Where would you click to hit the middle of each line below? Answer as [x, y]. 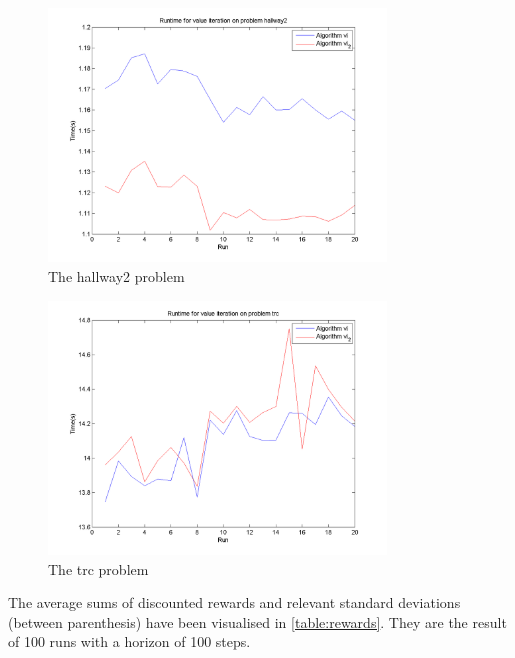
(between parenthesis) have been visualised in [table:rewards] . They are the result [257, 621]
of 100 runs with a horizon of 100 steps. [129, 641]
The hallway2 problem [116, 275]
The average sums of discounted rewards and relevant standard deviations [234, 602]
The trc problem [98, 568]
